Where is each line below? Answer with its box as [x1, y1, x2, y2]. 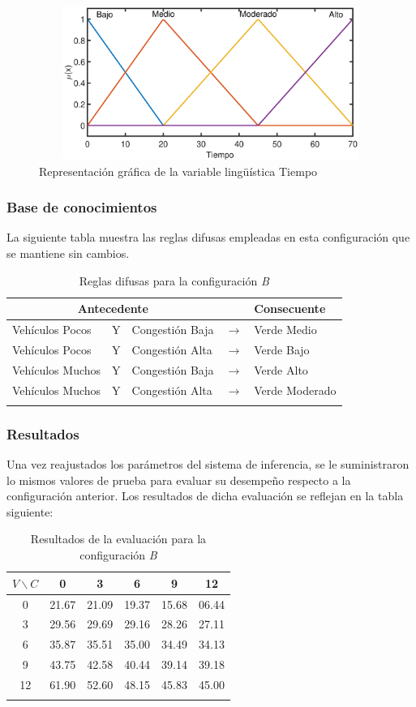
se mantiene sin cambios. [6, 244, 130, 261]
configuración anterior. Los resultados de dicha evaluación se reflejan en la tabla [6, 487, 404, 504]
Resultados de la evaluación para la [30, 530, 207, 547]
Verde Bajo [254, 341, 310, 358]
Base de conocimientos [6, 197, 157, 217]
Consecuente [254, 300, 326, 317]
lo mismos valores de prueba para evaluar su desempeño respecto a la [6, 471, 351, 488]
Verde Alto [254, 361, 308, 378]
